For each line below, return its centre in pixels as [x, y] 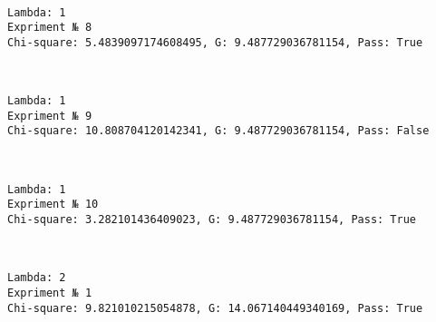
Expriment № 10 [53, 205]
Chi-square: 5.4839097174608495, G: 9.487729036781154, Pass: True [215, 42]
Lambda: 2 [37, 278]
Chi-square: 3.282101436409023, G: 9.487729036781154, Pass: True [212, 220]
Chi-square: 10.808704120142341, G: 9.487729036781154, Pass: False [218, 131]
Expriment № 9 [50, 116]
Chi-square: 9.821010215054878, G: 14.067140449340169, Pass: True [215, 308]
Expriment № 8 [50, 28]
